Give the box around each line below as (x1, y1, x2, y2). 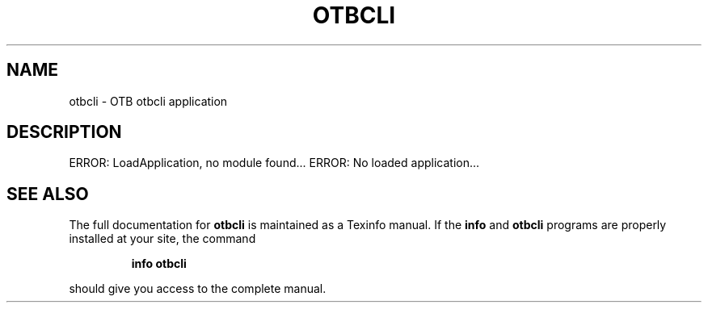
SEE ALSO (6, 183, 89, 204)
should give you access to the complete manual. (69, 282, 327, 296)
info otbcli (131, 257, 187, 271)
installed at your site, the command (69, 232, 256, 246)
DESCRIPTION (6, 122, 122, 143)
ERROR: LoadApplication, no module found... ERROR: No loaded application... (69, 156, 480, 170)
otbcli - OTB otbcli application (69, 94, 228, 108)
